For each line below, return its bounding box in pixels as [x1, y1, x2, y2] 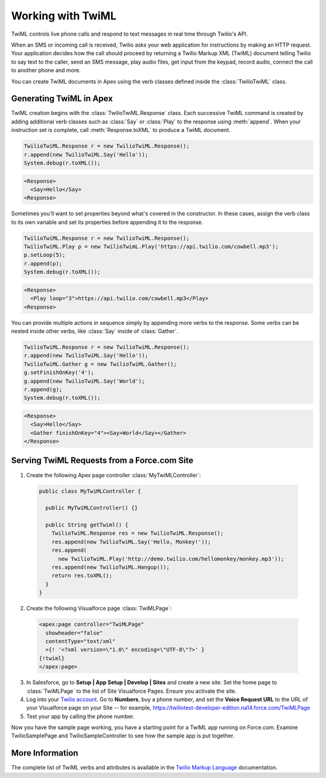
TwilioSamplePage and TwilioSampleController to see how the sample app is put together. [11, 732, 235, 739]
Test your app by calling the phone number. [26, 713, 135, 720]
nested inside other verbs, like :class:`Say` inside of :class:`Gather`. [11, 327, 179, 335]
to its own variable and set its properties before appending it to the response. [11, 218, 203, 226]
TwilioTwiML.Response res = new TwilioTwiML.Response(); [51, 530, 224, 537]
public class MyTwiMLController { [39, 488, 141, 494]
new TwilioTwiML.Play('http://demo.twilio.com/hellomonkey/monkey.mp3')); [58, 555, 284, 562]
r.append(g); [24, 386, 63, 393]
